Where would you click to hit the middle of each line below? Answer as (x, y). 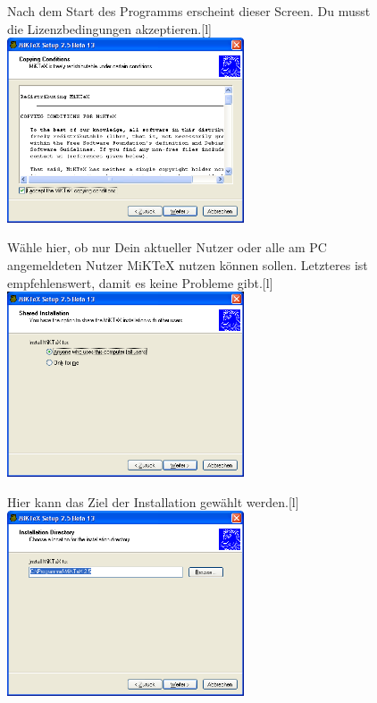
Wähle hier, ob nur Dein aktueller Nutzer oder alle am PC (167, 247)
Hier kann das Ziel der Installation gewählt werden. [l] (153, 501)
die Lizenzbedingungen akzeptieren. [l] (109, 28)
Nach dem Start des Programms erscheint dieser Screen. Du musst (189, 11)
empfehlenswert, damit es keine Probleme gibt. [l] (140, 282)
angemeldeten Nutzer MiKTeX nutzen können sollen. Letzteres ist (188, 265)
